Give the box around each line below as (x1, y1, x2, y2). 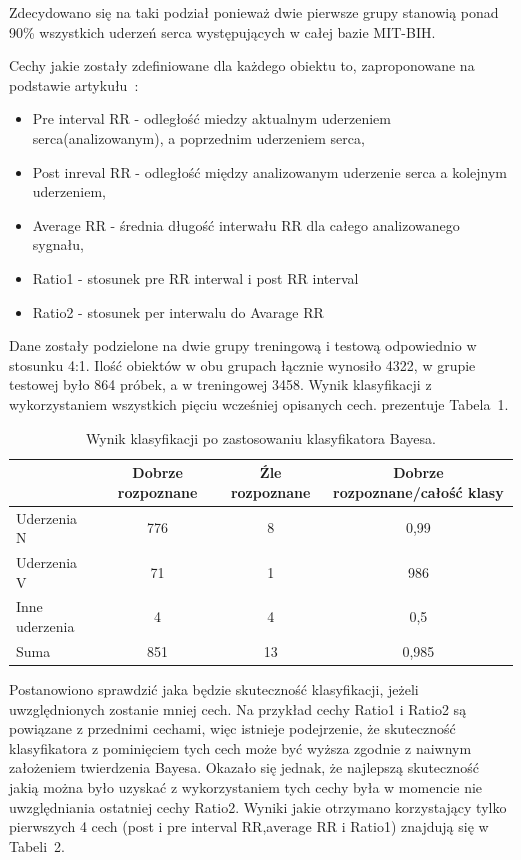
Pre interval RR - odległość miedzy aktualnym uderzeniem (32, 108, 391, 129)
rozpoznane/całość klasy (333, 481, 504, 502)
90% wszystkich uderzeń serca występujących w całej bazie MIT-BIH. (9, 21, 436, 42)
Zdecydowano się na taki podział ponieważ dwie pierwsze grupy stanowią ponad (9, 2, 499, 22)
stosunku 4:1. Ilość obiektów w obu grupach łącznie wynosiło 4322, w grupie (9, 354, 476, 375)
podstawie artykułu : (9, 74, 139, 95)
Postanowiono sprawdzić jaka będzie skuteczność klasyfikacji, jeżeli (9, 678, 419, 699)
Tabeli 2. (9, 835, 66, 856)
